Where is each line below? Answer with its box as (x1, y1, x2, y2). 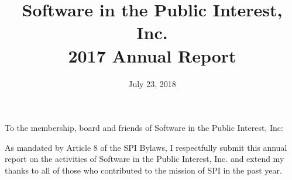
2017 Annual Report (68, 43, 236, 67)
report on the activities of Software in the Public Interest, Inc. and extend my (5, 153, 284, 165)
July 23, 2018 (128, 77, 176, 89)
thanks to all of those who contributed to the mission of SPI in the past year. (5, 164, 282, 176)
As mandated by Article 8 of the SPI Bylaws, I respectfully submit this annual (5, 141, 287, 153)
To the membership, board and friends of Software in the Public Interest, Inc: (5, 122, 283, 134)
